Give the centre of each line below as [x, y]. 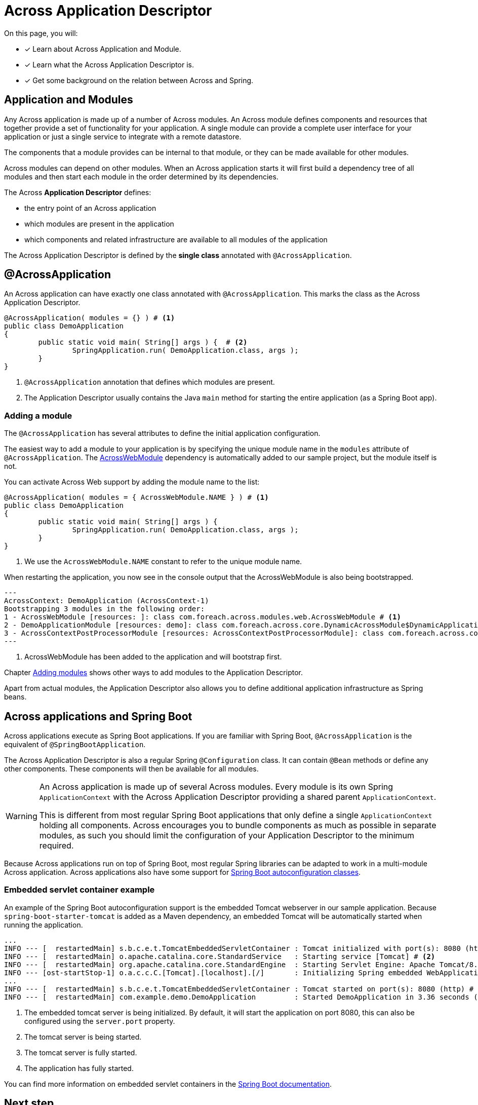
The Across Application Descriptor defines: [78, 192]
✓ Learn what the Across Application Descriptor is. [109, 64]
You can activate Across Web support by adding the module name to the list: [132, 482]
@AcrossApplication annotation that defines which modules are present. [150, 382]
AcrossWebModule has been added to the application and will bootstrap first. [153, 657]
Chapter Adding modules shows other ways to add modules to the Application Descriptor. [153, 673]
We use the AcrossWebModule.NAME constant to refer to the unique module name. [163, 562]
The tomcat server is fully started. [81, 1052]
